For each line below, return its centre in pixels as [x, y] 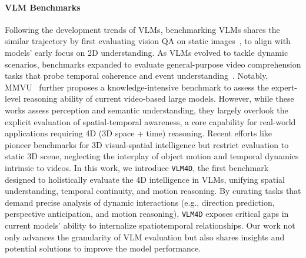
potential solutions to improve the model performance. [103, 248]
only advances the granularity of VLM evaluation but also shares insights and [145, 237]
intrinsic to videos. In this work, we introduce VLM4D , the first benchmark [137, 167]
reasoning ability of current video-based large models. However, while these [159, 98]
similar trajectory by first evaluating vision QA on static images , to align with [148, 41]
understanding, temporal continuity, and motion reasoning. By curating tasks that [153, 191]
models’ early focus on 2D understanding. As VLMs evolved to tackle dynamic [147, 52]
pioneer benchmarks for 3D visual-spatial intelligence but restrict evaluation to [147, 144]
